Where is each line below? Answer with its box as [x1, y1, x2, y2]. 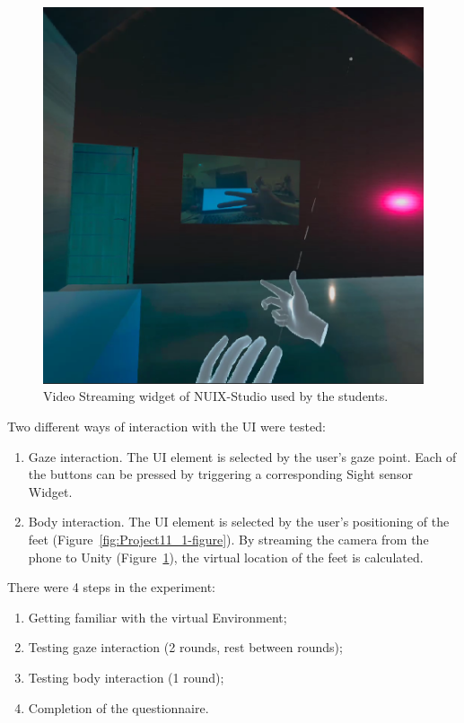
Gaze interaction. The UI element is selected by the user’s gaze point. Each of [28, 447, 457, 466]
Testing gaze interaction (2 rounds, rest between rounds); [28, 638, 343, 657]
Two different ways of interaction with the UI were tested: [7, 417, 326, 436]
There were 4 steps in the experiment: [7, 578, 216, 597]
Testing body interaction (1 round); [28, 667, 224, 686]
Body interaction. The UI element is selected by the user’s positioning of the [28, 512, 450, 531]
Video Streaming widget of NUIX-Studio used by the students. [43, 387, 389, 405]
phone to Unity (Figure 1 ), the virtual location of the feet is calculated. [28, 547, 424, 566]
